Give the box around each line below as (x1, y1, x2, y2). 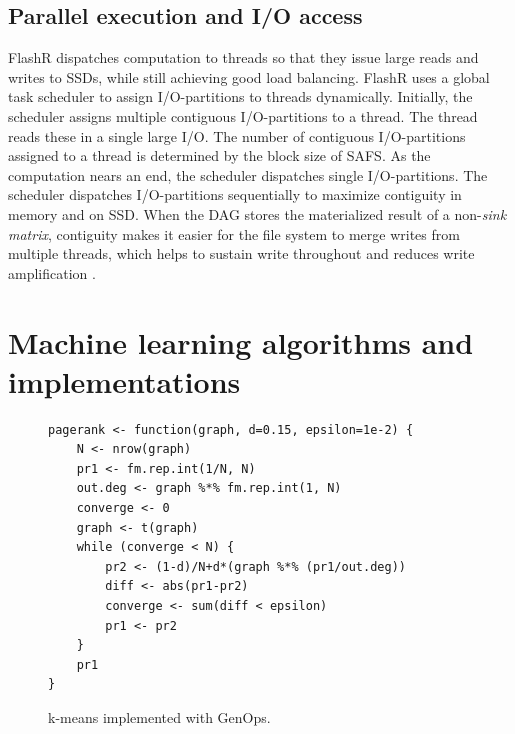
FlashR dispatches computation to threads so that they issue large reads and (8, 47, 479, 68)
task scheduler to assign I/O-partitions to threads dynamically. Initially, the (8, 86, 473, 107)
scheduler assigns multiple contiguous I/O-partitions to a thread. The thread (8, 105, 478, 126)
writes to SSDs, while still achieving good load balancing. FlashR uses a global (8, 66, 490, 87)
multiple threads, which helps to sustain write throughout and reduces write (8, 243, 475, 264)
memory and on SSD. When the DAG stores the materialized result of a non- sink (8, 203, 507, 224)
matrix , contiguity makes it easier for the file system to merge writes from (8, 223, 460, 244)
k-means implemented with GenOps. (48, 706, 271, 727)
